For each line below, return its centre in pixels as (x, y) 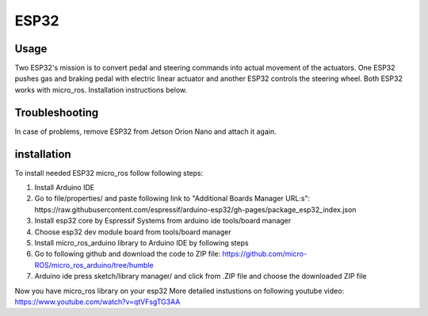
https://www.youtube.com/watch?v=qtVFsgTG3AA (97, 302)
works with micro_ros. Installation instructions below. (101, 89)
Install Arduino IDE (65, 188)
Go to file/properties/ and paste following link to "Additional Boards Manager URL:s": (172, 199)
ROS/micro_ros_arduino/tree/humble (94, 265)
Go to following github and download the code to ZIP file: (128, 254)
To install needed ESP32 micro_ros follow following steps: (109, 173)
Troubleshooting (57, 112)
